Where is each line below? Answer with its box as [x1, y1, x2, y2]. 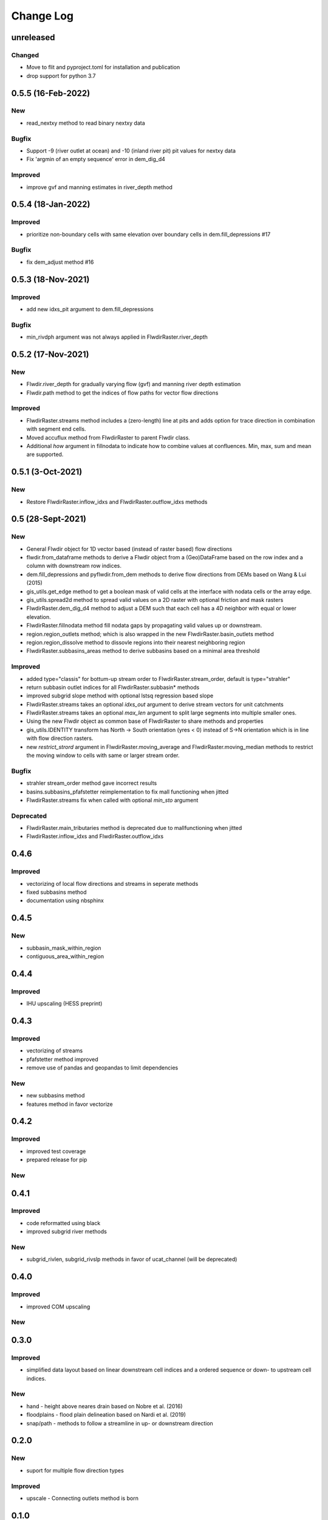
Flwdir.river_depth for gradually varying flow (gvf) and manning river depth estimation [26, 381, 241, 388]
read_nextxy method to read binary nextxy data [26, 119, 145, 126]
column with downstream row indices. [26, 562, 121, 570]
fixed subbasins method [26, 888, 87, 896]
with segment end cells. [26, 426, 86, 433]
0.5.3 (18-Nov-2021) [11, 274, 90, 285]
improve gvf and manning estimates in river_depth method [26, 183, 173, 191]
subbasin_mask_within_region [26, 944, 101, 952]
